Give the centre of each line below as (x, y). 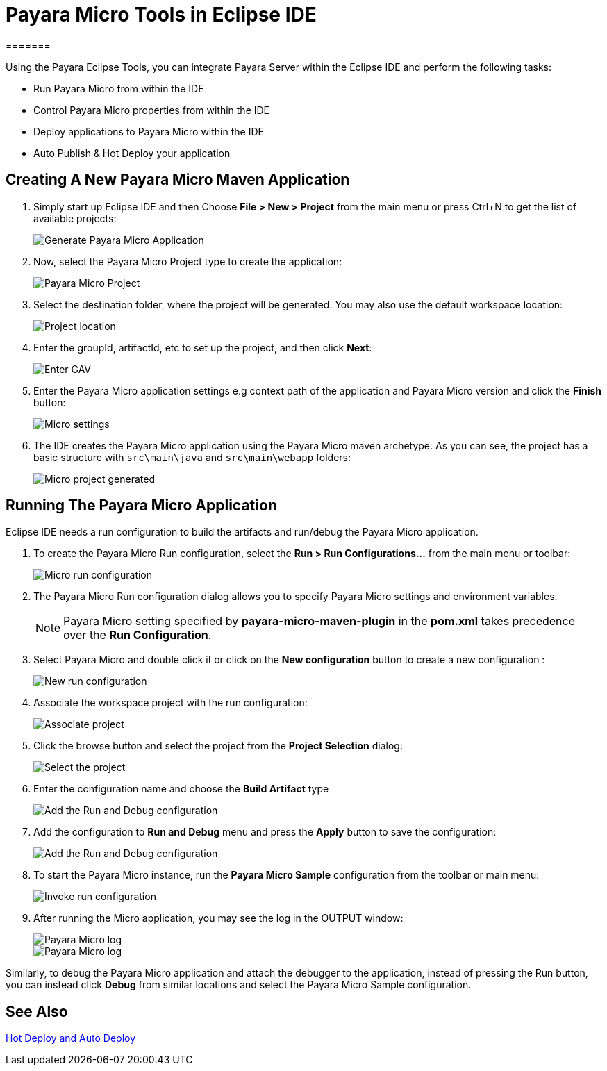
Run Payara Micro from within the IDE (119, 88)
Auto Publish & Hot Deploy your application (132, 153)
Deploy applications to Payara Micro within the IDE (149, 131)
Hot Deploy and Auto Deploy (71, 1038)
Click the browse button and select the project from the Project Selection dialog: (218, 746)
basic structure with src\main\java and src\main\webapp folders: (192, 457)
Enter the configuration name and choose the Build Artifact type (181, 789)
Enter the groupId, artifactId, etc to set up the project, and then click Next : (203, 347)
